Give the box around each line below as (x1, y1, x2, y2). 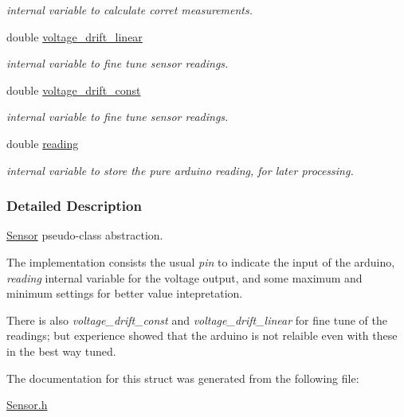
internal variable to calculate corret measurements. (6, 2, 253, 18)
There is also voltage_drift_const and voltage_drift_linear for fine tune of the (6, 311, 387, 328)
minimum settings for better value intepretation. (6, 285, 243, 302)
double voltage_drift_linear (6, 28, 143, 45)
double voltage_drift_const (6, 81, 141, 98)
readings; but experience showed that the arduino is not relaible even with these (6, 327, 398, 344)
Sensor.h (6, 396, 48, 413)
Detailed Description (6, 196, 142, 216)
